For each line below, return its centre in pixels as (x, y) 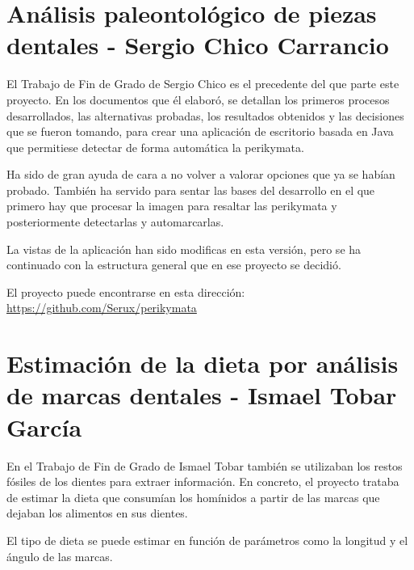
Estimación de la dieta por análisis (203, 363)
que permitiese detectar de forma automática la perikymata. (155, 147)
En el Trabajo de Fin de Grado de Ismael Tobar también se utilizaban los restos (205, 465)
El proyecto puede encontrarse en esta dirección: (126, 291)
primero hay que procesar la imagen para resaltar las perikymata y (172, 206)
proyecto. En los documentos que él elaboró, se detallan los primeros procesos (198, 99)
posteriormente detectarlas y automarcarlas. (115, 222)
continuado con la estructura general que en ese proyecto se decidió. (174, 265)
